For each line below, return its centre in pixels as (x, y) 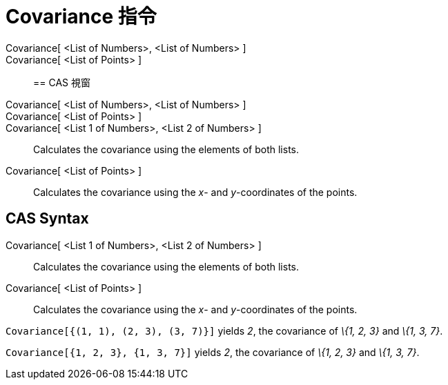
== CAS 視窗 (62, 82)
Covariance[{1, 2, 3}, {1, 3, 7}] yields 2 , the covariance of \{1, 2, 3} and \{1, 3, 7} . (213, 352)
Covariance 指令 (81, 17)
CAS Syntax (47, 219)
